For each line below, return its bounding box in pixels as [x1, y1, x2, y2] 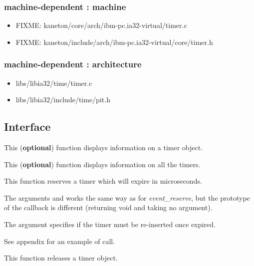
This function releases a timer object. [4, 253, 118, 263]
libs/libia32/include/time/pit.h [15, 94, 110, 105]
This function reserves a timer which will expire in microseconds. [4, 176, 202, 186]
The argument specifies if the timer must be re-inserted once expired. [4, 219, 216, 229]
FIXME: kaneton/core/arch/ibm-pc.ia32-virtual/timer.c [15, 20, 187, 30]
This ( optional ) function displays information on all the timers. [4, 159, 201, 169]
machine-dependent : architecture [4, 58, 142, 70]
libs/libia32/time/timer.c [15, 77, 92, 88]
